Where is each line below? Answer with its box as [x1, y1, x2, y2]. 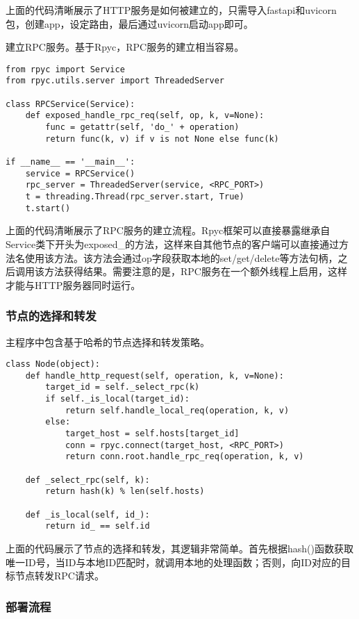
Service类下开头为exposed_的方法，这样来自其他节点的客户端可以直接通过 [6, 236, 340, 251]
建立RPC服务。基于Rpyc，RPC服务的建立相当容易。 [6, 40, 244, 54]
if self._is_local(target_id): [45, 394, 190, 404]
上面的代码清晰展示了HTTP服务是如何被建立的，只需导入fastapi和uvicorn [6, 3, 337, 17]
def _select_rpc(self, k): [25, 474, 150, 485]
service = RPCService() [25, 168, 135, 179]
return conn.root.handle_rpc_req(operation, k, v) [65, 452, 304, 462]
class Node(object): [6, 359, 101, 370]
